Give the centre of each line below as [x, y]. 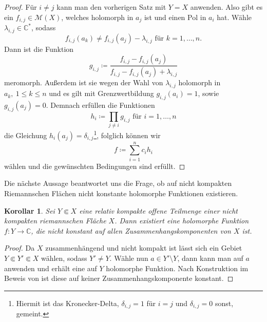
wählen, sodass [64, 258]
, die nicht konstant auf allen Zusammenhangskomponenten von [131, 230]
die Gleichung [26, 135]
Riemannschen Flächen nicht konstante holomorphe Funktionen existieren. [121, 193]
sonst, [224, 303]
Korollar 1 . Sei [30, 210]
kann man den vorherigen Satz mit [111, 7]
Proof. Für [21, 7]
